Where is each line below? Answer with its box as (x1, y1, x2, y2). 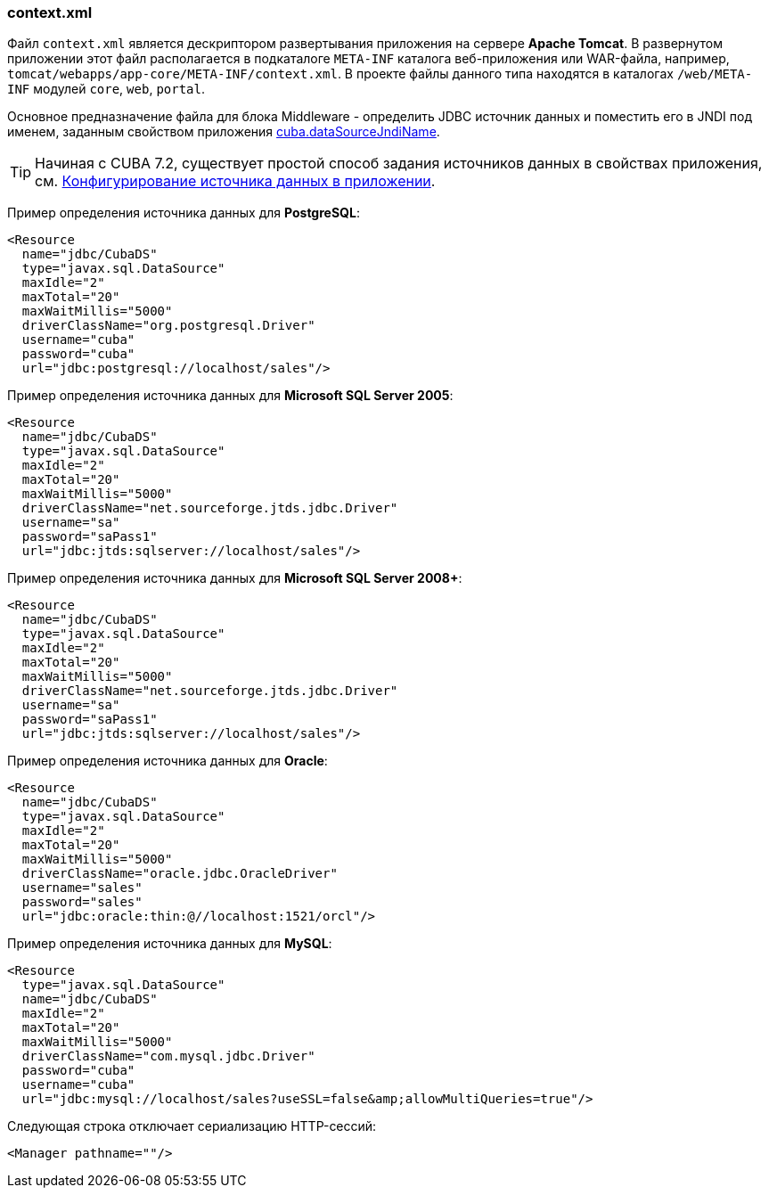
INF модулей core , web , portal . (7, 81, 205, 97)
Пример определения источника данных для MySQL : (7, 936, 332, 952)
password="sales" (21, 895, 143, 910)
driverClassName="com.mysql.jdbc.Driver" (21, 1049, 315, 1064)
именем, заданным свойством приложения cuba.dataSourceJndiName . (7, 124, 440, 140)
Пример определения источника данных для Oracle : (7, 753, 328, 769)
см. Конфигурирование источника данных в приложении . (35, 172, 436, 191)
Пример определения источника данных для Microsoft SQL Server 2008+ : (7, 570, 462, 586)
